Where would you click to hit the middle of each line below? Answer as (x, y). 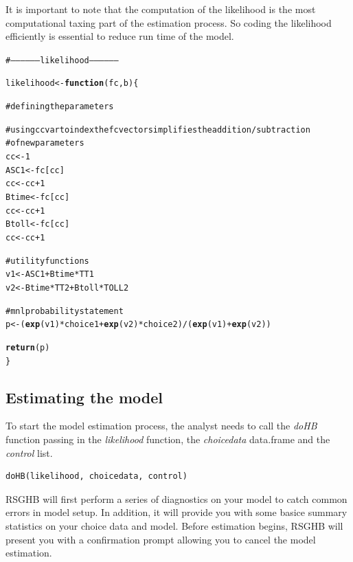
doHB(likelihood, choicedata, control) (96, 476)
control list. (29, 452)
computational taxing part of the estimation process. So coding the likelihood (169, 22)
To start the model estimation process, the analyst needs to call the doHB (161, 426)
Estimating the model (84, 397)
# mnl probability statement (65, 311)
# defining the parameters (60, 107)
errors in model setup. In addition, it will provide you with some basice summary (176, 512)
